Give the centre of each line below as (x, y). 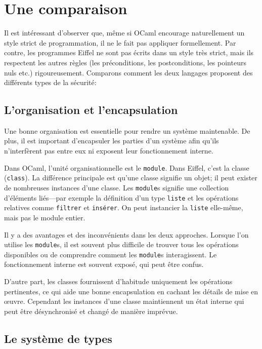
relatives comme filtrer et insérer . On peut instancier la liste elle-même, (124, 207)
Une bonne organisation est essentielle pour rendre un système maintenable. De (127, 130)
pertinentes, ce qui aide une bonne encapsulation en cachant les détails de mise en (131, 291)
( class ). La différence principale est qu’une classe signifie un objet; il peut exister (131, 178)
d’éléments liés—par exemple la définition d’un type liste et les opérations (121, 197)
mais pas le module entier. (45, 217)
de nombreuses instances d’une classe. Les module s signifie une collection (116, 187)
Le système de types (58, 338)
